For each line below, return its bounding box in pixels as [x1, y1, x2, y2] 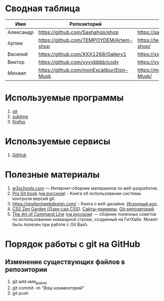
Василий [7, 51, 28, 58]
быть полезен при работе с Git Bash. [12, 221, 89, 227]
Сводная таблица [5, 3, 81, 14]
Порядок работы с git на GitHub [5, 239, 141, 249]
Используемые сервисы [5, 136, 111, 147]
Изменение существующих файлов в [5, 258, 125, 266]
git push [12, 290, 29, 296]
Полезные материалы [5, 169, 100, 180]
